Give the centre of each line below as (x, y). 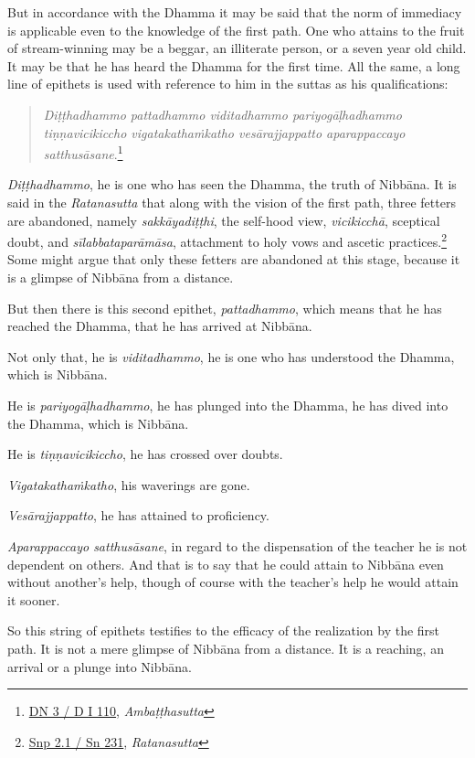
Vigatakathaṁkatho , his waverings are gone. (129, 484)
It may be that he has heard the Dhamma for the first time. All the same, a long (234, 65)
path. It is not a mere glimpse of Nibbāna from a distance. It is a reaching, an (226, 648)
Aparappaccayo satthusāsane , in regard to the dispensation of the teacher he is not (237, 545)
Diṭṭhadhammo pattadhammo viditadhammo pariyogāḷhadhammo (222, 114)
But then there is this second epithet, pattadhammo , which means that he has (225, 308)
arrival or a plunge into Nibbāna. (100, 666)
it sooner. (34, 599)
